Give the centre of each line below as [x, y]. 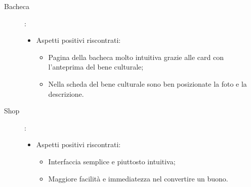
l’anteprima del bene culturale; [96, 67]
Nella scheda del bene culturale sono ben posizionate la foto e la [148, 83]
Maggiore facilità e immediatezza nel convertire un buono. [138, 178]
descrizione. [66, 93]
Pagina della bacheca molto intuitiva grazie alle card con [136, 57]
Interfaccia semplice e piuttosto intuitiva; [112, 161]
